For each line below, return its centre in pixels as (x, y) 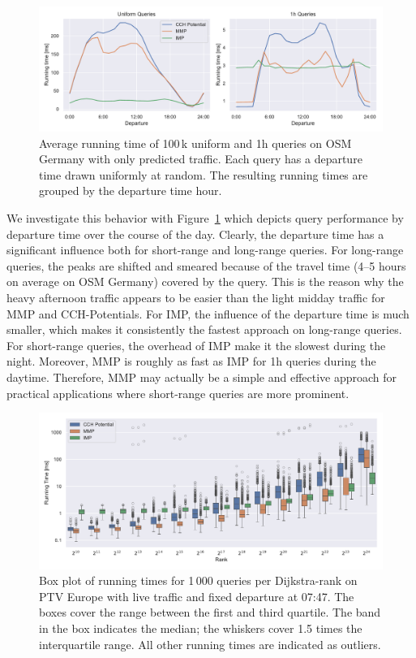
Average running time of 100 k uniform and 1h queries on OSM (195, 143)
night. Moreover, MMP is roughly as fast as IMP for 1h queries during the (191, 361)
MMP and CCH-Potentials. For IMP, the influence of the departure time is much (208, 313)
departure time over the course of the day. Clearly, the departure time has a (195, 234)
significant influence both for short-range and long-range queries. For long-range (205, 250)
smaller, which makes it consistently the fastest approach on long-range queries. (204, 329)
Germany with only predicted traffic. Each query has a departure (201, 159)
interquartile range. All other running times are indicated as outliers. (210, 644)
